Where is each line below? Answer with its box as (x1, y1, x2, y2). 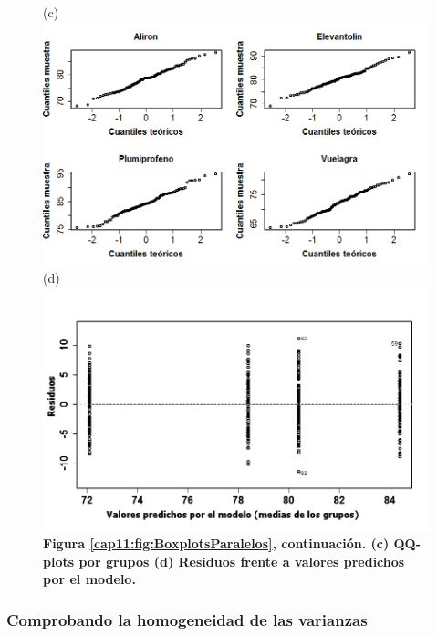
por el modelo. (43, 569, 136, 589)
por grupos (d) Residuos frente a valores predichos (78, 551, 405, 570)
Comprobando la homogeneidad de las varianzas (6, 608, 368, 631)
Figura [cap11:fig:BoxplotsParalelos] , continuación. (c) (43, 534, 390, 553)
